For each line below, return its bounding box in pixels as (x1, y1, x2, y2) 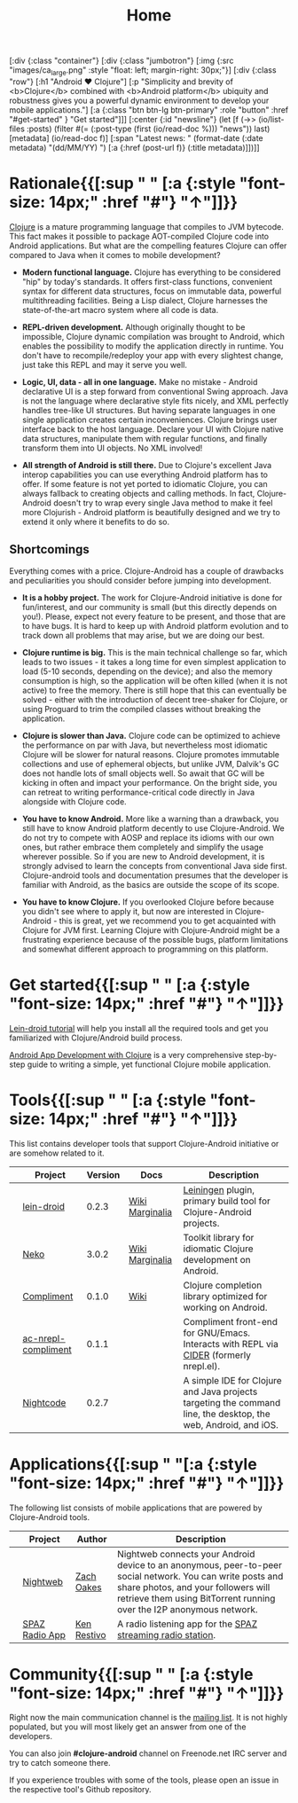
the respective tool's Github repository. (9, 1784, 153, 1795)
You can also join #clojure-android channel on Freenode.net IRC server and (9, 1748, 287, 1759)
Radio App (22, 1628, 67, 1641)
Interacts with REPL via (183, 1337, 279, 1350)
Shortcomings (9, 542, 90, 557)
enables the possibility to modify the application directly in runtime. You (21, 341, 284, 351)
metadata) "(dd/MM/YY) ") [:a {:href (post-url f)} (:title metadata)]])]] (9, 142, 260, 153)
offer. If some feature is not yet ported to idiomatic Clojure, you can (21, 478, 268, 489)
